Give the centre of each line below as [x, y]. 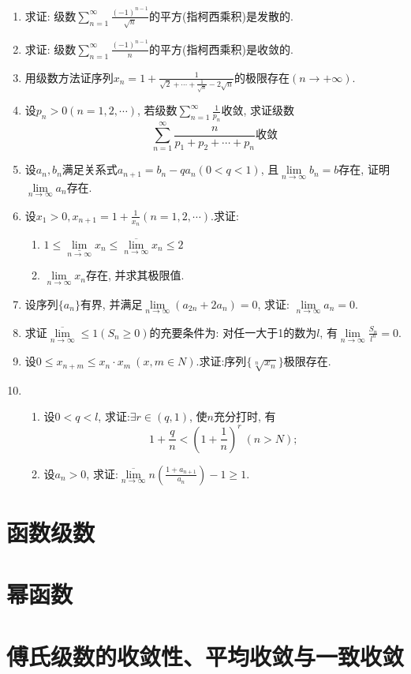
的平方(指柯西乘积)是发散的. [221, 15]
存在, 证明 [364, 169]
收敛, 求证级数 [258, 110]
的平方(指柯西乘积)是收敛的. [221, 49]
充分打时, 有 [245, 416]
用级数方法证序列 [69, 77]
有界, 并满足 [111, 303]
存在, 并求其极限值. [135, 275]
